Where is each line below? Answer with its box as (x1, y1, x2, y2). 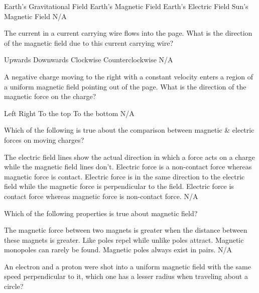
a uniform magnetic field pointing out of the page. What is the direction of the (4, 81, 246, 91)
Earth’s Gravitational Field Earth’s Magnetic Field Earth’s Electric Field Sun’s (4, 1, 248, 11)
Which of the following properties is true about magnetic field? (4, 208, 198, 218)
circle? (4, 281, 24, 291)
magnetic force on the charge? (4, 91, 96, 102)
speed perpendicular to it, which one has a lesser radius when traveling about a (4, 271, 248, 281)
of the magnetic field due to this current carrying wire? (4, 37, 174, 48)
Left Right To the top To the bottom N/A (4, 108, 135, 118)
